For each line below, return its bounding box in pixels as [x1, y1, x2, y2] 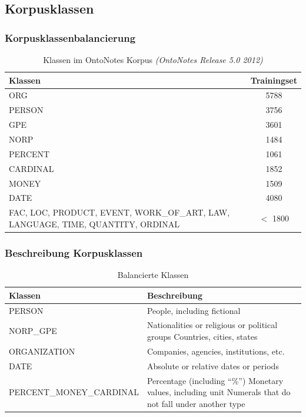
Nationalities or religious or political [147, 319, 278, 331]
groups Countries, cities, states [147, 330, 258, 342]
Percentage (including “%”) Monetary [147, 374, 284, 386]
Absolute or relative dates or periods [147, 359, 279, 372]
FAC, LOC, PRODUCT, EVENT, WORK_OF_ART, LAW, [9, 206, 230, 219]
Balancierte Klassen [117, 269, 189, 281]
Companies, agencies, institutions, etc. [147, 345, 285, 357]
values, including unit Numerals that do [147, 386, 291, 398]
